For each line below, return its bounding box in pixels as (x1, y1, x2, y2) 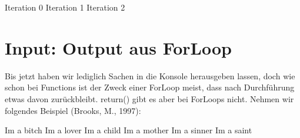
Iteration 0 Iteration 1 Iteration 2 (5, 1, 125, 13)
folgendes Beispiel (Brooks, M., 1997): (5, 104, 141, 116)
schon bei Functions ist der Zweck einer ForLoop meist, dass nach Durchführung (5, 81, 295, 93)
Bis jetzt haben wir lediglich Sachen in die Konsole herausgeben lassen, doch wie (5, 69, 295, 82)
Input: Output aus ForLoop (5, 35, 232, 59)
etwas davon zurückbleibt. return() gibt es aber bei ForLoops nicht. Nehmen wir (5, 92, 294, 105)
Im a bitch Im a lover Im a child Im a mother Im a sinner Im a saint (5, 124, 252, 136)
